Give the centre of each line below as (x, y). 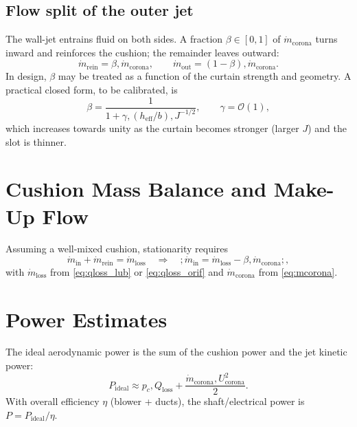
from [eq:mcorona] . (298, 271)
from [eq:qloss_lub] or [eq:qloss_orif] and (137, 271)
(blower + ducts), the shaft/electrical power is (207, 401)
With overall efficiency (53, 401)
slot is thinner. (36, 141)
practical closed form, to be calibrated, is (92, 89)
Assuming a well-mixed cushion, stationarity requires (117, 249)
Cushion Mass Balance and (136, 189)
